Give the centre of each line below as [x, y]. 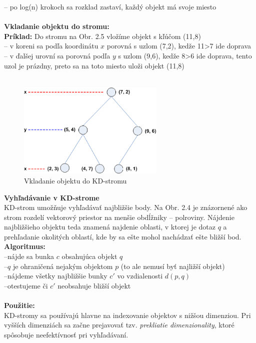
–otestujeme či [26, 285]
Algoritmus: [25, 246]
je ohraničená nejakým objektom [63, 266]
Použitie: [19, 305]
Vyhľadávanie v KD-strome [52, 197]
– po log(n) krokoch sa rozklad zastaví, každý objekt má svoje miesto [110, 6]
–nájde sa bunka [29, 256]
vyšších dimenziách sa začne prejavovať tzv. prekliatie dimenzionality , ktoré [119, 325]
